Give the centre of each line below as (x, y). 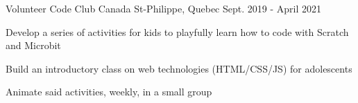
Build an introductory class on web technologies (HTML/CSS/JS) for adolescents (179, 68)
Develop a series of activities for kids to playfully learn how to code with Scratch (177, 31)
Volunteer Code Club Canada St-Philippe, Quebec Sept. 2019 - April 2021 (163, 8)
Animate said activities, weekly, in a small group (109, 92)
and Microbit (33, 45)
